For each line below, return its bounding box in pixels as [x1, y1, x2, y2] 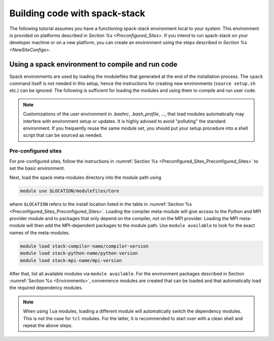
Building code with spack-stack [9, 8, 146, 19]
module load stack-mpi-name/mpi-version [20, 257, 122, 263]
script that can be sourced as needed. [23, 132, 103, 138]
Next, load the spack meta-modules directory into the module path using [9, 174, 162, 180]
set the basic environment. [9, 165, 65, 171]
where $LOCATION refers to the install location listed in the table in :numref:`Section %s [9, 201, 192, 207]
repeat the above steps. [23, 322, 73, 328]
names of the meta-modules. [9, 229, 71, 236]
